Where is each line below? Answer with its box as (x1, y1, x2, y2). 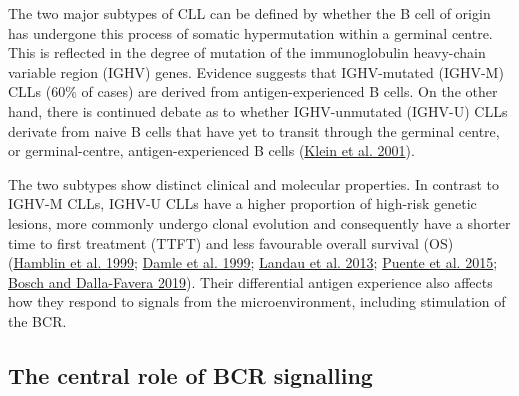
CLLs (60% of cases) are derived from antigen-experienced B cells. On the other (8, 81, 498, 102)
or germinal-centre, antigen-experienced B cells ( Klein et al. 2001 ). (8, 140, 415, 161)
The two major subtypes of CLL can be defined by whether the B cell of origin (8, 3, 491, 23)
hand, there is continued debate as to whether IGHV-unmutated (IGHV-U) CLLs (8, 100, 508, 121)
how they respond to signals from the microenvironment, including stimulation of (8, 291, 506, 312)
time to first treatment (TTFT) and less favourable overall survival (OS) (8, 232, 454, 253)
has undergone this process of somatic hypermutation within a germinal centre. (8, 22, 493, 43)
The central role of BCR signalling (8, 359, 373, 390)
